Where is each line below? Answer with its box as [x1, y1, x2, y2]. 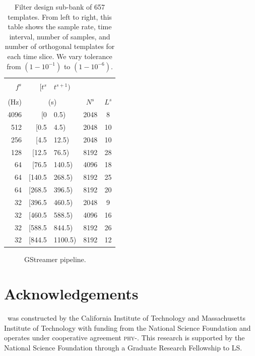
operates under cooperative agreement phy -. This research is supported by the [4, 332, 245, 343]
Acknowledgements [4, 283, 139, 304]
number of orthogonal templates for [5, 41, 115, 52]
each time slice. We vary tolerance [7, 50, 112, 61]
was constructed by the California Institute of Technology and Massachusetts [7, 313, 245, 323]
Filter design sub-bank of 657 [15, 2, 105, 12]
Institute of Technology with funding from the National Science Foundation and [4, 322, 251, 333]
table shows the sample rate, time [8, 21, 112, 32]
